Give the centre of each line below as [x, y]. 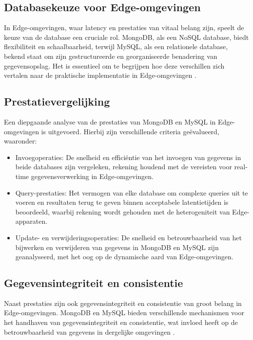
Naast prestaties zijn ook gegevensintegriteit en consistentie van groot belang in [123, 303]
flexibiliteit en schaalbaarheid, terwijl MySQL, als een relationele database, [116, 46]
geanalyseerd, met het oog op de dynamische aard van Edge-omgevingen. [124, 257]
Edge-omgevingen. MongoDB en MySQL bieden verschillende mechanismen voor [124, 313]
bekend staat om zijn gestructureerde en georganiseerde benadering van [111, 56]
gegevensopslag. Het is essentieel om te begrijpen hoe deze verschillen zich [114, 65]
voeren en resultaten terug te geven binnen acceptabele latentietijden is [122, 202]
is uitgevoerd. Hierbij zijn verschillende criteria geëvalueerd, [130, 131]
